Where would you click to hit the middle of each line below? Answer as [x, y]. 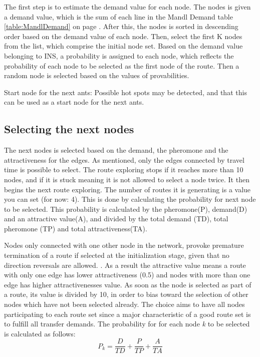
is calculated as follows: [40, 333]
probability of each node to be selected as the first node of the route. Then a [122, 65]
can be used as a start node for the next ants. [74, 102]
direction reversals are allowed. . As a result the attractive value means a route [125, 265]
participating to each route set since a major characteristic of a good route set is [127, 314]
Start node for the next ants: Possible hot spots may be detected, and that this [125, 92]
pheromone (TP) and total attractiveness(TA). [76, 228]
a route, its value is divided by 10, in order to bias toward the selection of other [126, 294]
